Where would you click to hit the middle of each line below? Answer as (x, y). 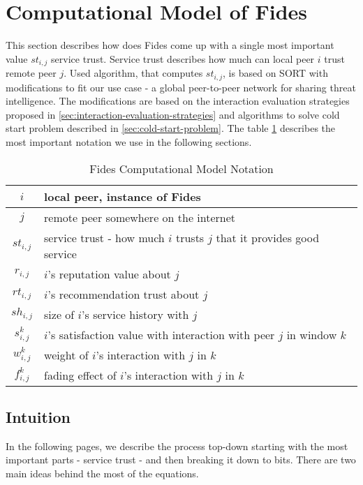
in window (312, 334)
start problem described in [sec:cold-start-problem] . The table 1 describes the (171, 128)
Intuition (38, 416)
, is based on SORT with (275, 73)
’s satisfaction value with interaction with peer (161, 334)
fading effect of (80, 375)
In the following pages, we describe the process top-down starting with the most (177, 446)
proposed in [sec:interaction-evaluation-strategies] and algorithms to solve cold (173, 114)
